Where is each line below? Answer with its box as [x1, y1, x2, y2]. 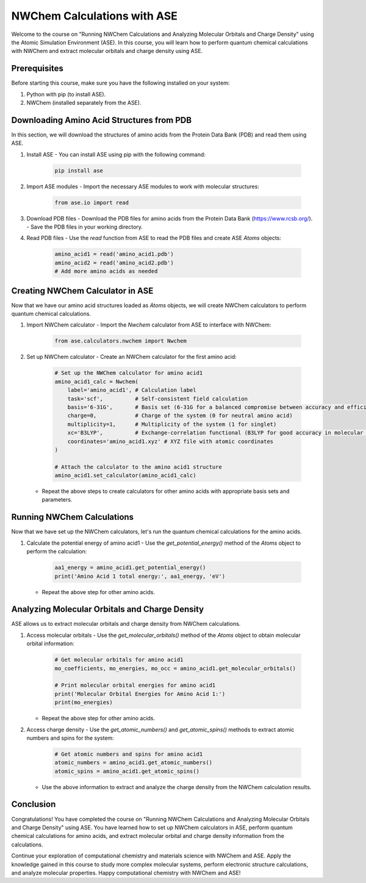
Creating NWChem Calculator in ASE [11, 285, 154, 296]
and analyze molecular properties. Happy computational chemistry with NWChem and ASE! [11, 869, 241, 876]
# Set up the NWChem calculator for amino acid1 [54, 369, 203, 377]
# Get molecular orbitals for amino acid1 [54, 656, 184, 664]
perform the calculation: [26, 548, 87, 555]
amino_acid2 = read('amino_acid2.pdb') [54, 259, 174, 266]
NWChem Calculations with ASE [11, 9, 178, 23]
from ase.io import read [54, 199, 129, 206]
